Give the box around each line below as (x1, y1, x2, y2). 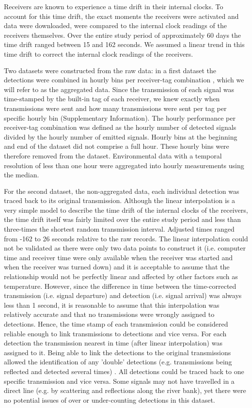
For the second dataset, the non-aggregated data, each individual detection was (4, 186, 239, 196)
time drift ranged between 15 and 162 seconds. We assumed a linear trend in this (4, 39, 245, 49)
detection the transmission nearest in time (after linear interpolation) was (4, 338, 222, 348)
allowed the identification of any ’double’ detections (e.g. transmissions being (4, 357, 232, 367)
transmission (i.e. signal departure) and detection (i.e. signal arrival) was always (4, 290, 242, 300)
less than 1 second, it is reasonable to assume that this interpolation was (4, 299, 220, 310)
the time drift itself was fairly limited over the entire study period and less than (4, 214, 241, 224)
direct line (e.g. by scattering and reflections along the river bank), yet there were (4, 385, 246, 395)
